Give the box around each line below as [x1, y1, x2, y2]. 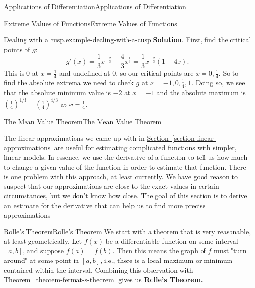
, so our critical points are [116, 68, 194, 78]
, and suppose [23, 245, 64, 256]
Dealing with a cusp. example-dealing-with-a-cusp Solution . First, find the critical [4, 34, 251, 45]
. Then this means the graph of [112, 245, 206, 256]
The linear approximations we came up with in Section [4, 132, 169, 143]
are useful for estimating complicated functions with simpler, [54, 142, 237, 153]
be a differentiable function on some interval [105, 236, 238, 246]
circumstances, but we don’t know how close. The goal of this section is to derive [4, 190, 247, 201]
